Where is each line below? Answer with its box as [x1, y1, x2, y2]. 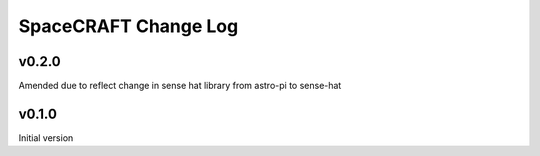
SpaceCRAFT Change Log [18, 15, 239, 37]
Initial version [18, 131, 74, 144]
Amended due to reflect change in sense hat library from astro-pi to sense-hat [18, 80, 342, 92]
